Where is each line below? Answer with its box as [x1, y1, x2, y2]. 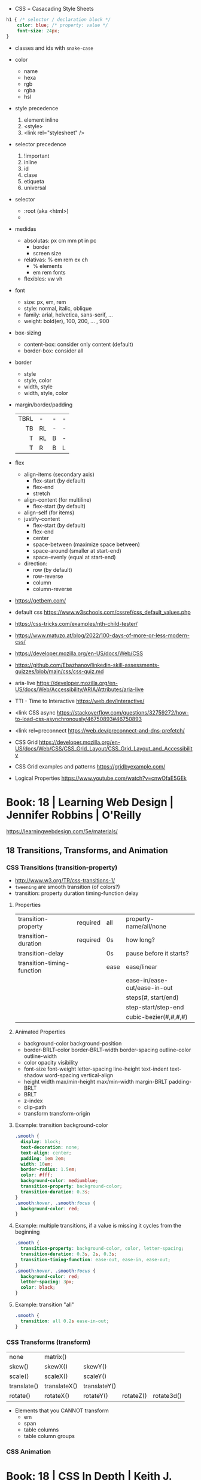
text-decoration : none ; [20, 1144, 80, 1150]
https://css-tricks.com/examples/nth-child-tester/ [14, 620, 138, 627]
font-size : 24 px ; [17, 28, 60, 34]
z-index [23, 1097, 43, 1105]
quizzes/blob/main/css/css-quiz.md [14, 668, 104, 675]
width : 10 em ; [20, 1161, 53, 1167]
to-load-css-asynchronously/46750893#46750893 [14, 715, 142, 722]
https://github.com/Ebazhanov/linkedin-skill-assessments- [14, 661, 160, 668]
